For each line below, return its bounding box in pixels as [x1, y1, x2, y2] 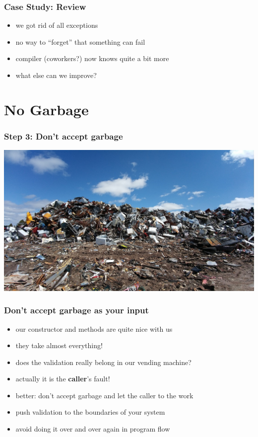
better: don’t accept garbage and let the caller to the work [15, 390, 193, 400]
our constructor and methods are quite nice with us [15, 323, 173, 334]
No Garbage [4, 99, 89, 119]
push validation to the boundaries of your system [15, 407, 165, 417]
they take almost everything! [15, 340, 103, 351]
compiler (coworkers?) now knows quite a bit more [15, 53, 169, 64]
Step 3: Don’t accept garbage [4, 130, 123, 142]
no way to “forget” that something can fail [15, 36, 145, 47]
